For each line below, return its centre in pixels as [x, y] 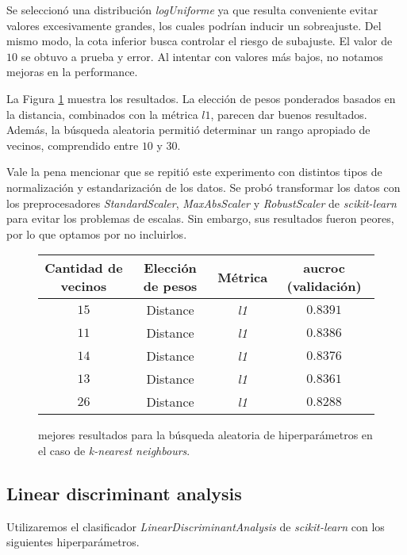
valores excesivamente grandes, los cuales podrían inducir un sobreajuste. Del [194, 25]
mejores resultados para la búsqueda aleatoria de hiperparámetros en [205, 435]
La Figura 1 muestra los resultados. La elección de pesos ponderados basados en [201, 98]
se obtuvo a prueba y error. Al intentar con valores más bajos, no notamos [202, 56]
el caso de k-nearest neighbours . [114, 450]
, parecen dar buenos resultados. [289, 114]
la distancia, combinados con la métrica [102, 114]
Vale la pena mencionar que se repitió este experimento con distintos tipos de [194, 172]
